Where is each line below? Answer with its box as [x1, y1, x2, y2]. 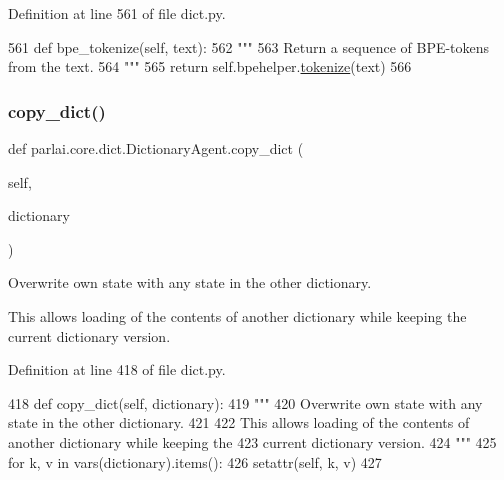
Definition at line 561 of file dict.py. [8, 3, 226, 23]
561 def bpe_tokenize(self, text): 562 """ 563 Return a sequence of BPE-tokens [8, 36, 490, 57]
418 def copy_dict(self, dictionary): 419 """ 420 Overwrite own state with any [8, 392, 483, 413]
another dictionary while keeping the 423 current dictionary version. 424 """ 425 [8, 431, 497, 452]
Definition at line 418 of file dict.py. [8, 359, 226, 380]
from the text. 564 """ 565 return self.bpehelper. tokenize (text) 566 [8, 56, 412, 77]
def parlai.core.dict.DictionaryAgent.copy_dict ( [8, 138, 304, 158]
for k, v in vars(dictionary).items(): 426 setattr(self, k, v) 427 [8, 451, 382, 472]
